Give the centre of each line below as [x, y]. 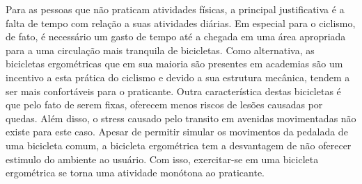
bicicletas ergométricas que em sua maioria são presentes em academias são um [174, 64]
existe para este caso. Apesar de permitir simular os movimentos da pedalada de [177, 132]
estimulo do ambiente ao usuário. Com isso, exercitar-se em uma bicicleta [162, 159]
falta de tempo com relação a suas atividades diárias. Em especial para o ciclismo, [181, 23]
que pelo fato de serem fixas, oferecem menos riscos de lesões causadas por [164, 104]
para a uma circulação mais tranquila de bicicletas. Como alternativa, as [160, 50]
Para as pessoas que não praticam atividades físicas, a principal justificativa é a [175, 9]
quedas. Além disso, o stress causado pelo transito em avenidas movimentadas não [181, 118]
